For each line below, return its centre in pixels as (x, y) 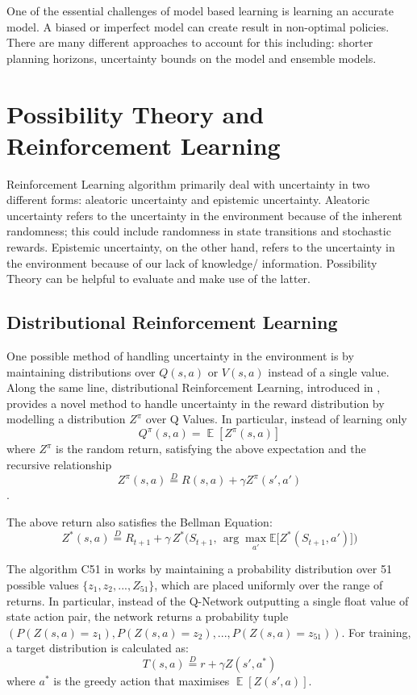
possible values (43, 584)
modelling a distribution (66, 419)
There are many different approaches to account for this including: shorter (190, 42)
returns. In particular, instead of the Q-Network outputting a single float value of (208, 600)
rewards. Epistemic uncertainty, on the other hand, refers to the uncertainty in (201, 247)
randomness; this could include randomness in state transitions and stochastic (199, 231)
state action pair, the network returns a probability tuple (148, 616)
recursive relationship (59, 464)
